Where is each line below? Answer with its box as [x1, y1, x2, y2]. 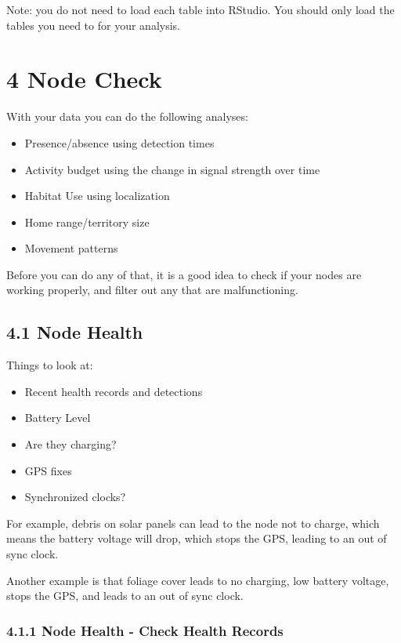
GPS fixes [24, 462, 72, 478]
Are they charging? [24, 436, 117, 452]
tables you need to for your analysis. [6, 16, 180, 33]
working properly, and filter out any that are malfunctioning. [6, 282, 298, 298]
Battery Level [24, 409, 91, 426]
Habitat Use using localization [24, 187, 170, 204]
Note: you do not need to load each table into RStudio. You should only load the [6, 2, 395, 17]
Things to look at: [6, 357, 93, 373]
